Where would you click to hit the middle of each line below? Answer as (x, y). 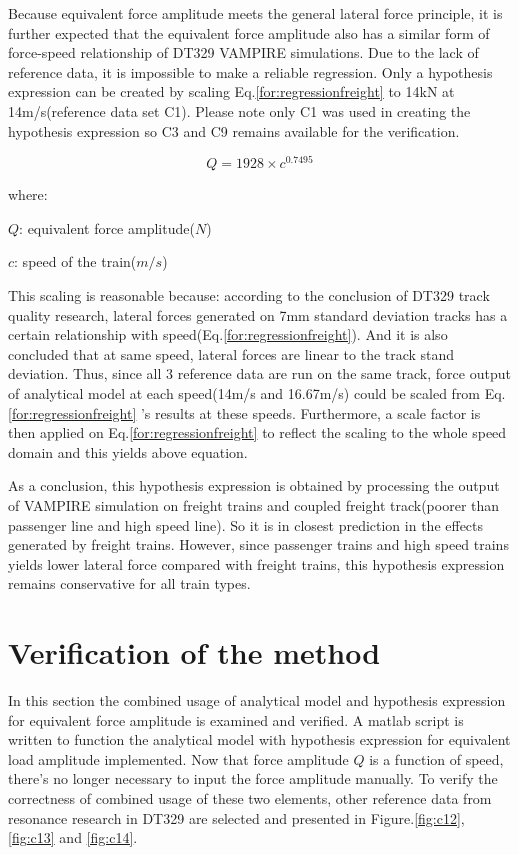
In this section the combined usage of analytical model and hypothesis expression (257, 700)
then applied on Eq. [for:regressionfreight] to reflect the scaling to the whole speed (257, 432)
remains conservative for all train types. (129, 583)
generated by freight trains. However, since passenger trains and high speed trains (258, 544)
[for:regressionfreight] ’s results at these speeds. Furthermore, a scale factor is (244, 412)
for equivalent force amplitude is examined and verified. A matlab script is (236, 719)
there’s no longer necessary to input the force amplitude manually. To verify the (253, 778)
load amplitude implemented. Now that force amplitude (178, 758)
